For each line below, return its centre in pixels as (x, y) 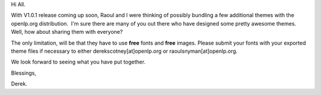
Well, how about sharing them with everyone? (67, 32)
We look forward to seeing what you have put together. (78, 62)
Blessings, (24, 73)
